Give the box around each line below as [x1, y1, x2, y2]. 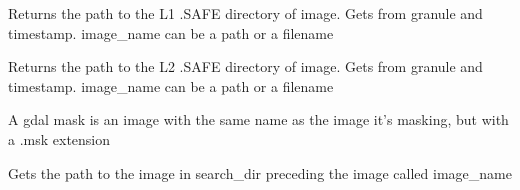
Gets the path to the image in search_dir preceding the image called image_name [8, 162, 512, 183]
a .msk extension [8, 128, 111, 149]
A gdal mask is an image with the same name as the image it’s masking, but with [8, 109, 509, 130]
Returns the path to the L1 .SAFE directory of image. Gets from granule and [8, 3, 483, 23]
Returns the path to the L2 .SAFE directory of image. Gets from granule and [8, 56, 483, 77]
